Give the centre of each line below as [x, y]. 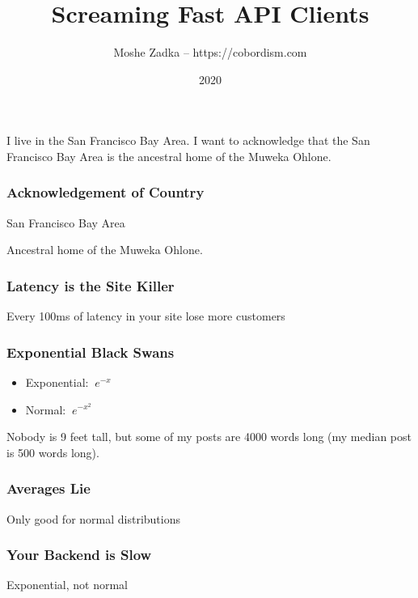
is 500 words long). [53, 452]
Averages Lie [49, 488]
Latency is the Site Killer [91, 285]
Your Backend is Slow [79, 555]
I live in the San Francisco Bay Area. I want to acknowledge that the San [188, 140]
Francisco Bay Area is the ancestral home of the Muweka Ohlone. [169, 156]
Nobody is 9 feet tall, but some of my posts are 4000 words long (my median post [209, 437]
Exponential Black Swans [91, 352]
